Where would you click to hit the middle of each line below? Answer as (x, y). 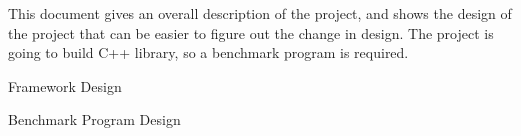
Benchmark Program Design (94, 119)
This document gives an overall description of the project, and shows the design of (260, 13)
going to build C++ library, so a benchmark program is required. (208, 52)
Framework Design (65, 85)
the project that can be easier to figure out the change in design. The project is (251, 32)
